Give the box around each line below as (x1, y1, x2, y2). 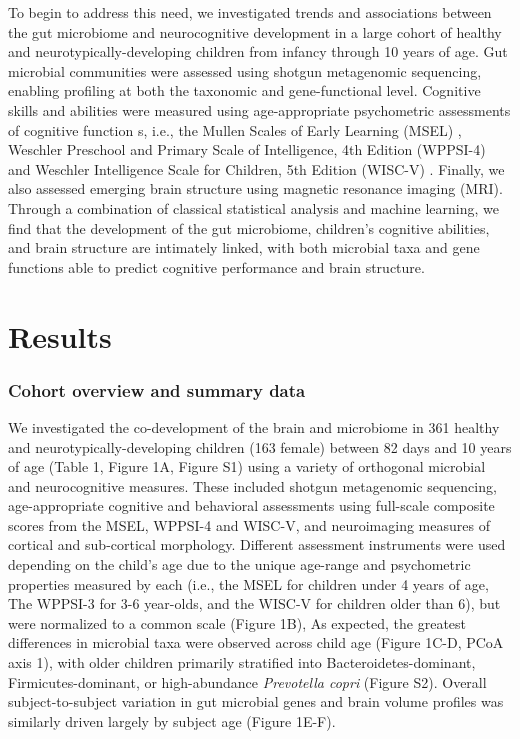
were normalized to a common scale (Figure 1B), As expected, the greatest (8, 612, 467, 633)
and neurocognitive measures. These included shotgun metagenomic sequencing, (8, 475, 497, 496)
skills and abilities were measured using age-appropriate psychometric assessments (8, 99, 511, 120)
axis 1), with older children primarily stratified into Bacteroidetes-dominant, (8, 652, 476, 673)
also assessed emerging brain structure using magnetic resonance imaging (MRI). (8, 178, 503, 199)
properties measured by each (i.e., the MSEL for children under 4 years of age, (8, 573, 489, 594)
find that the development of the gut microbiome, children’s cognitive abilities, (8, 217, 490, 238)
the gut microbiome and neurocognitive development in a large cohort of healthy (8, 21, 502, 42)
